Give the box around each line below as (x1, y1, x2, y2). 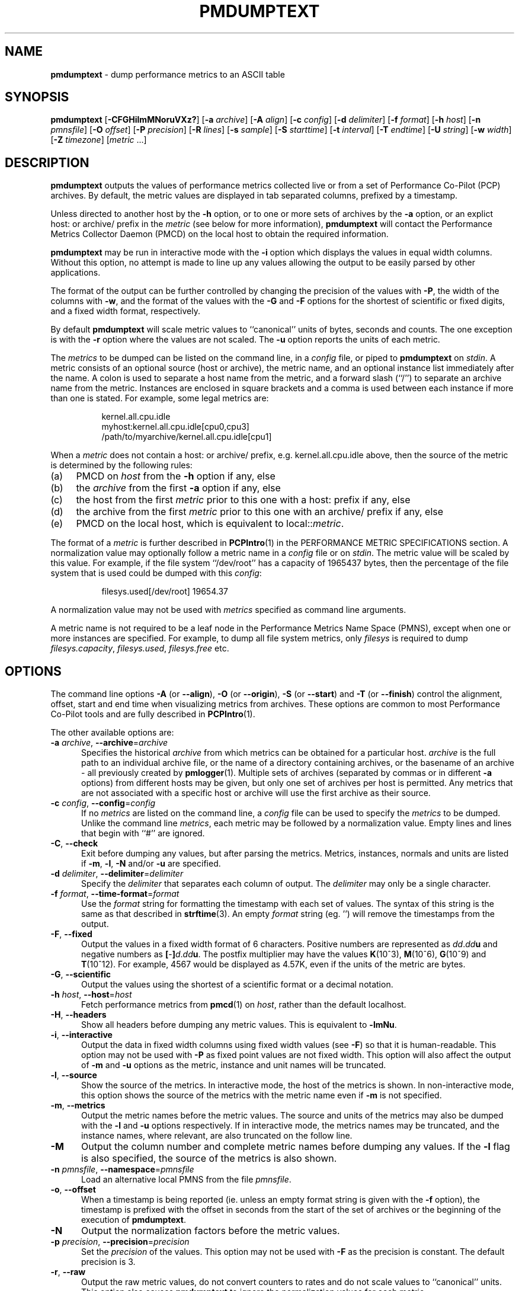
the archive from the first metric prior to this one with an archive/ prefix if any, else (76, 506, 444, 518)
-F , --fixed (50, 929, 92, 940)
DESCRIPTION (5, 155, 89, 170)
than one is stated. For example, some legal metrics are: (50, 393, 269, 404)
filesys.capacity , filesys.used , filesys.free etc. (50, 643, 229, 654)
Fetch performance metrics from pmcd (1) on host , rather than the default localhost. (81, 999, 406, 1010)
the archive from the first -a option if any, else (76, 482, 281, 494)
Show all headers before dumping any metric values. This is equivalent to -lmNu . (81, 1020, 397, 1030)
